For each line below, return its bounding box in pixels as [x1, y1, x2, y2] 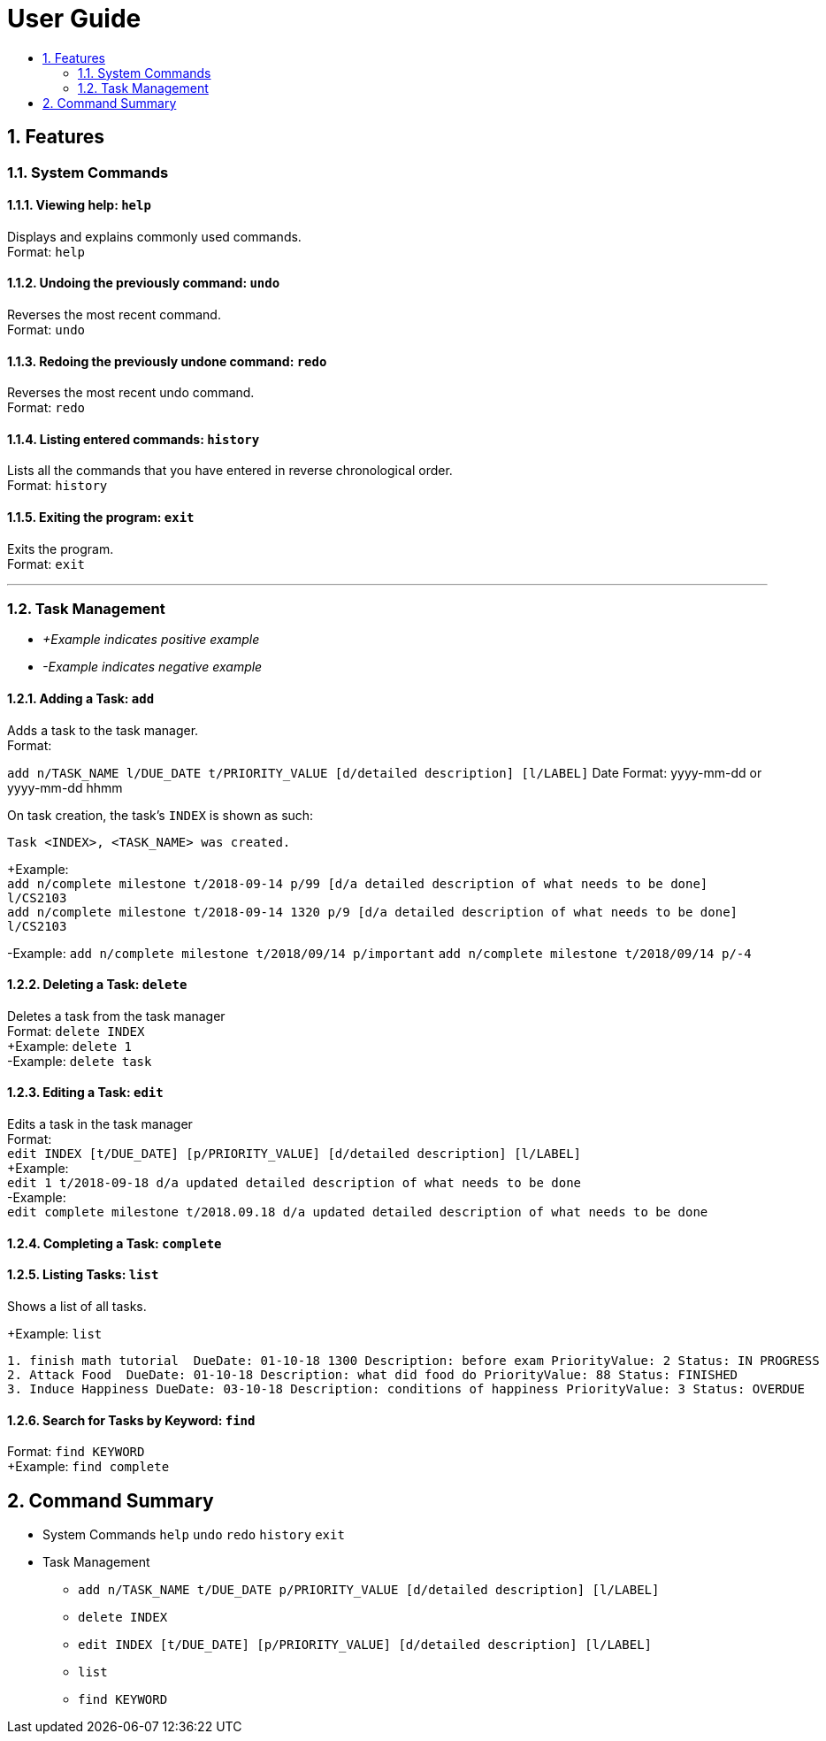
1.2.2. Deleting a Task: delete [7, 977, 187, 993]
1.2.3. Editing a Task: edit [7, 1085, 164, 1101]
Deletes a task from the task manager [7, 1008, 226, 1024]
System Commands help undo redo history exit [42, 1526, 345, 1542]
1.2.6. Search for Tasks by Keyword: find [7, 1412, 256, 1428]
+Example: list [7, 1325, 103, 1341]
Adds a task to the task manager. [7, 722, 199, 738]
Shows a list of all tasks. [7, 1298, 147, 1314]
